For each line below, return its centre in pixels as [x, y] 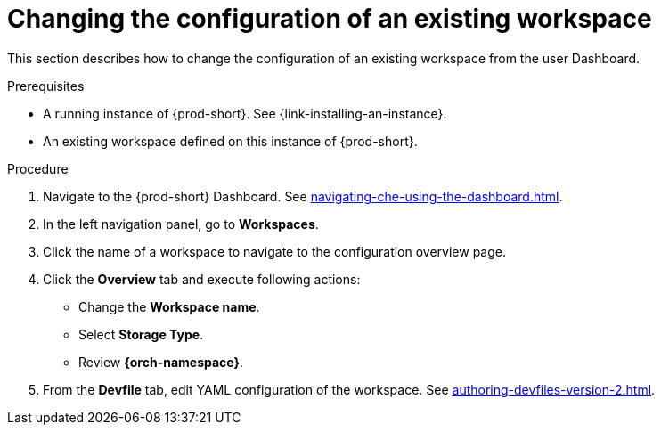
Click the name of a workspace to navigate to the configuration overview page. [274, 251]
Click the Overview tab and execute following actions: [202, 279]
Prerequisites [46, 86]
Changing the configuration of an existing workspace [330, 19]
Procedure [38, 168]
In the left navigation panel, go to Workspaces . [181, 224]
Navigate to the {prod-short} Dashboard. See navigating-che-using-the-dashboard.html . [303, 196]
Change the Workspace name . [169, 306]
